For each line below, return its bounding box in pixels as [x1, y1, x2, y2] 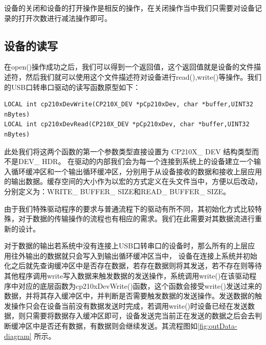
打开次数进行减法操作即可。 [18, 12, 112, 23]
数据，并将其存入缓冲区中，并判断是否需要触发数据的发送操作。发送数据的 [4, 290, 255, 301]
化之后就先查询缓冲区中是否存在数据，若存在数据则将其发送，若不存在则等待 [4, 260, 262, 271]
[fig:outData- [197, 320, 237, 331]
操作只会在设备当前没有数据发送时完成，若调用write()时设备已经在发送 [11, 300, 248, 311]
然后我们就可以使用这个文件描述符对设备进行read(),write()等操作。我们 [25, 71, 262, 82]
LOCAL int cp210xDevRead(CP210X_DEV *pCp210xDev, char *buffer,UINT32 [4, 121, 250, 128]
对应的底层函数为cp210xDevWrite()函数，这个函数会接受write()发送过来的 [18, 280, 262, 291]
